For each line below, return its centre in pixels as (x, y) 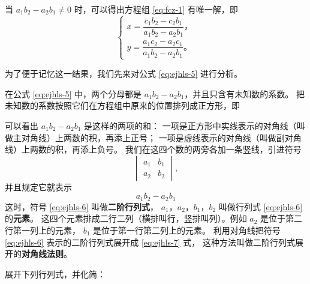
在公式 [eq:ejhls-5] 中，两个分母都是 (73, 93)
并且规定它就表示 (38, 186)
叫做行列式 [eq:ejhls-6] (261, 206)
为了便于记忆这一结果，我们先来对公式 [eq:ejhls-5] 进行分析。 (124, 74)
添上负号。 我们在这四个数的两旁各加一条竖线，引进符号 (191, 149)
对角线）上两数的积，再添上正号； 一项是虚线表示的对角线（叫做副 (153, 137)
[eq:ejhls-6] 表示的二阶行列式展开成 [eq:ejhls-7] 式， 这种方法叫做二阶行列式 (150, 242)
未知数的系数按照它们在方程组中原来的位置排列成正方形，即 (122, 105)
